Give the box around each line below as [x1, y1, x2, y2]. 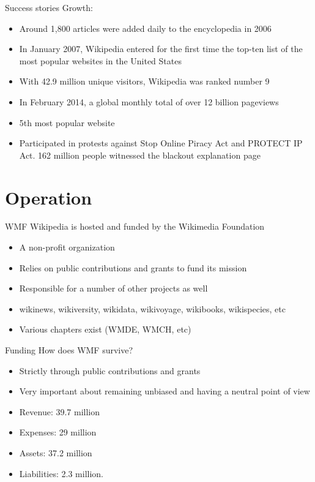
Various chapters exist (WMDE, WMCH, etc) [19, 323, 191, 336]
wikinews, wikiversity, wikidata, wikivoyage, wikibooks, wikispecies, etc [19, 302, 286, 315]
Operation [5, 184, 92, 209]
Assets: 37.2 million [19, 446, 92, 459]
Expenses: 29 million [19, 426, 97, 439]
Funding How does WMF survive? [5, 344, 133, 356]
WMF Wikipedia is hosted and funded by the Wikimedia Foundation [5, 220, 265, 233]
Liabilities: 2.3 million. [19, 467, 103, 480]
